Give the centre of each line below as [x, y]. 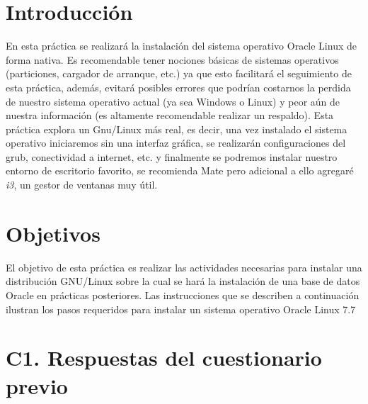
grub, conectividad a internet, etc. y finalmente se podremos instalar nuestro [172, 156]
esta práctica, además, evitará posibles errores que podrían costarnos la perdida [178, 87]
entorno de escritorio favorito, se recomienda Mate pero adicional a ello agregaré [180, 170]
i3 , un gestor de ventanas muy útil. [82, 185]
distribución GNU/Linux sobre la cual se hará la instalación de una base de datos [183, 281]
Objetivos [53, 233]
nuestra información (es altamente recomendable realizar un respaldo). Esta [170, 115]
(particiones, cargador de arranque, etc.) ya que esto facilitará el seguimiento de [179, 73]
